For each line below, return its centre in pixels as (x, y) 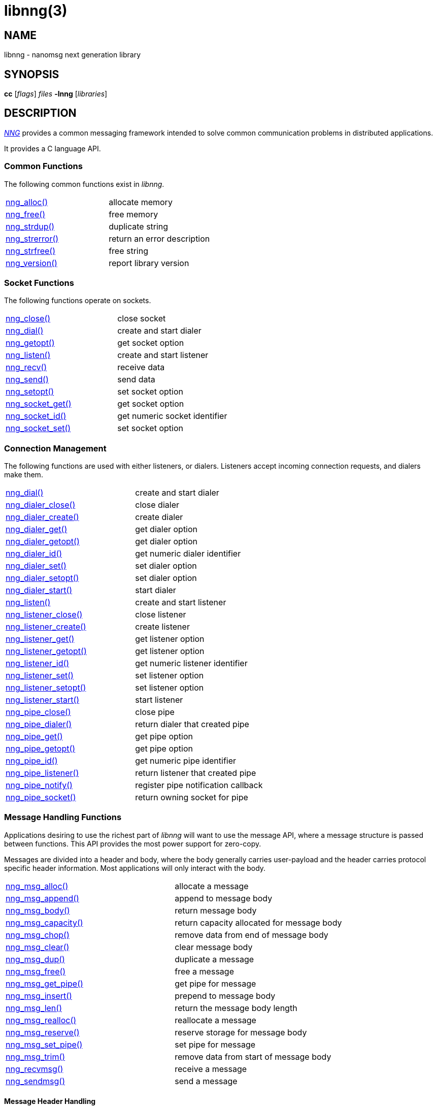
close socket (142, 319)
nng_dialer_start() (39, 590)
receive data (141, 367)
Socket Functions (39, 283)
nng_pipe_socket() (41, 797)
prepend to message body (225, 996)
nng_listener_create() (46, 627)
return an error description (159, 238)
